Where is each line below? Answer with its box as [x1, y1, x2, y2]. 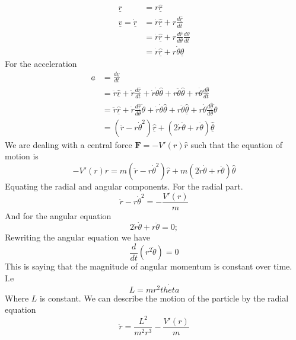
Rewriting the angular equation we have [5, 231, 150, 243]
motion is [5, 150, 39, 162]
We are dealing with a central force [5, 138, 132, 150]
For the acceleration [5, 57, 77, 70]
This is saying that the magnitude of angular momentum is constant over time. [5, 260, 292, 272]
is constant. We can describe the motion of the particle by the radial [39, 291, 289, 304]
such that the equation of [190, 138, 282, 150]
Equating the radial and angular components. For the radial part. [5, 179, 243, 192]
